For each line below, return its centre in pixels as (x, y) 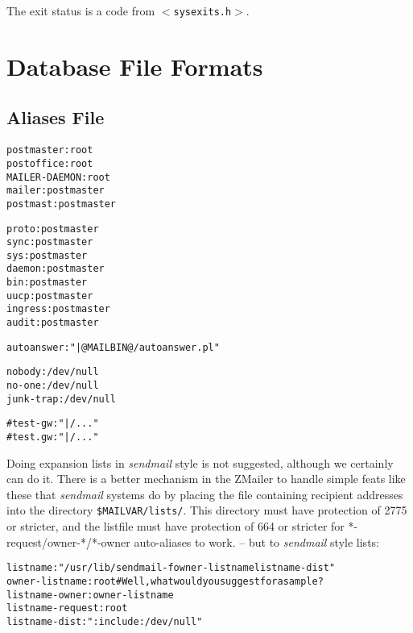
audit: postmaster (53, 323)
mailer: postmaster (56, 191)
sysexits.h (202, 12)
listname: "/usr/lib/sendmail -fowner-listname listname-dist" (171, 568)
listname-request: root (67, 608)
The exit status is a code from (81, 10)
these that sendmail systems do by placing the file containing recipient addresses (205, 494)
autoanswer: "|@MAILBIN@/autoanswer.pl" (113, 347)
